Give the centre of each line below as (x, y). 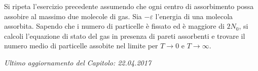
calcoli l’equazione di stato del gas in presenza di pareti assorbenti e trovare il (125, 35)
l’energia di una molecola (194, 16)
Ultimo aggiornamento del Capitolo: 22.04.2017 (78, 62)
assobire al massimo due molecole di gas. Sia (73, 16)
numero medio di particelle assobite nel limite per (81, 46)
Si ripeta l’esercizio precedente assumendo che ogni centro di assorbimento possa (129, 6)
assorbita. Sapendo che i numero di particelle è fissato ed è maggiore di (114, 26)
